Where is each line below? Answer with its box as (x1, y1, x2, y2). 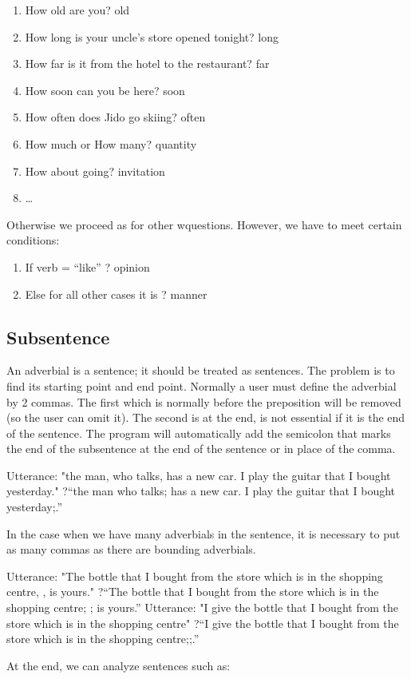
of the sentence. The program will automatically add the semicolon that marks (6, 424, 391, 441)
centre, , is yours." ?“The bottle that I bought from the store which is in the (6, 583, 379, 600)
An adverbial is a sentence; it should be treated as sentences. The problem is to (6, 362, 395, 379)
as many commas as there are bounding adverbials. (6, 541, 256, 558)
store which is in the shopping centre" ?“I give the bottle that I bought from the (6, 614, 399, 631)
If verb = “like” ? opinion (25, 258, 150, 275)
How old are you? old (25, 2, 130, 18)
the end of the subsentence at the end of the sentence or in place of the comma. (6, 440, 396, 457)
